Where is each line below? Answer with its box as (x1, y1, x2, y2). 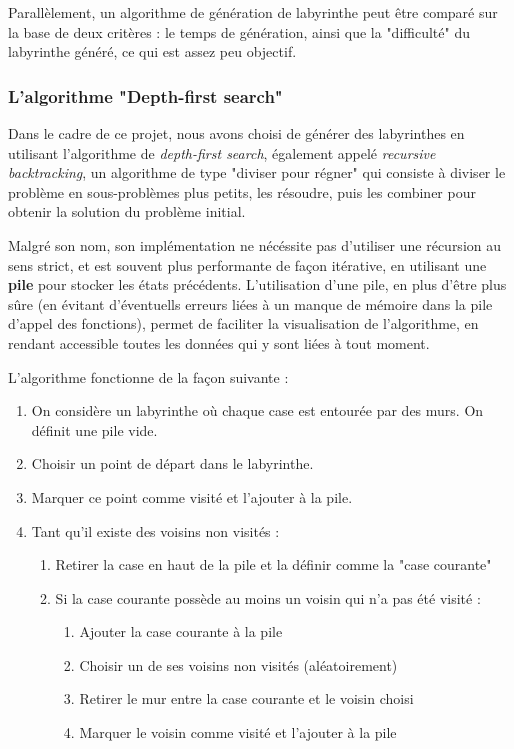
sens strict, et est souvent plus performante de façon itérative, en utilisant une (8, 254, 487, 275)
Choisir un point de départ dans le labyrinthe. (31, 453, 314, 474)
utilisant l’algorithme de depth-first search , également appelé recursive (8, 142, 436, 163)
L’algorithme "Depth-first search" (8, 83, 283, 108)
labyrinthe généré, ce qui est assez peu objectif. (8, 41, 297, 62)
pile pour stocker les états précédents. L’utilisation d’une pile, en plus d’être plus (8, 274, 507, 295)
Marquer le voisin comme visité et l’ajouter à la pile (79, 722, 397, 743)
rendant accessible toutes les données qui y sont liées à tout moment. (8, 332, 430, 353)
